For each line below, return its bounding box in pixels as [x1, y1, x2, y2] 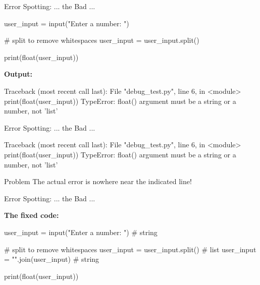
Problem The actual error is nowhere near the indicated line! [4, 176, 192, 187]
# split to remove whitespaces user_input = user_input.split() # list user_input [4, 244, 256, 254]
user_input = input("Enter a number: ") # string [4, 226, 158, 237]
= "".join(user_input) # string [4, 254, 99, 264]
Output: [4, 69, 32, 79]
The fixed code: [4, 210, 59, 220]
